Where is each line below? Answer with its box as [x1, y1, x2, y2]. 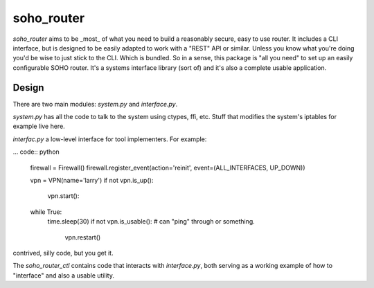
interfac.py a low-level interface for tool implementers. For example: [12, 135, 207, 143]
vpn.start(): [47, 192, 80, 200]
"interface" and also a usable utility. [12, 271, 114, 280]
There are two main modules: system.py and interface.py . [12, 100, 178, 108]
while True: [30, 208, 62, 216]
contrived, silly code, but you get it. [12, 249, 114, 257]
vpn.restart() [64, 233, 101, 242]
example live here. [12, 122, 65, 131]
